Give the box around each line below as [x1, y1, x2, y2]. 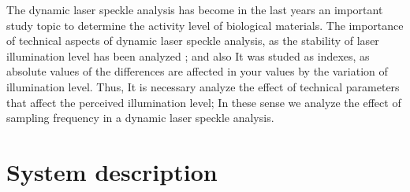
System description [6, 155, 218, 187]
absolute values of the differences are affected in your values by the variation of [6, 63, 388, 79]
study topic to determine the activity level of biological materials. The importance [6, 17, 404, 33]
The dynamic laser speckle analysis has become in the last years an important [6, 2, 383, 17]
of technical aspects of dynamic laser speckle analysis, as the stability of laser [6, 32, 379, 49]
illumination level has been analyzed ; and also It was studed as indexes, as [6, 47, 370, 64]
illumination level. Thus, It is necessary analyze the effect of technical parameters [6, 78, 400, 94]
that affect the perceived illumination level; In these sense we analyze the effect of [6, 94, 401, 110]
